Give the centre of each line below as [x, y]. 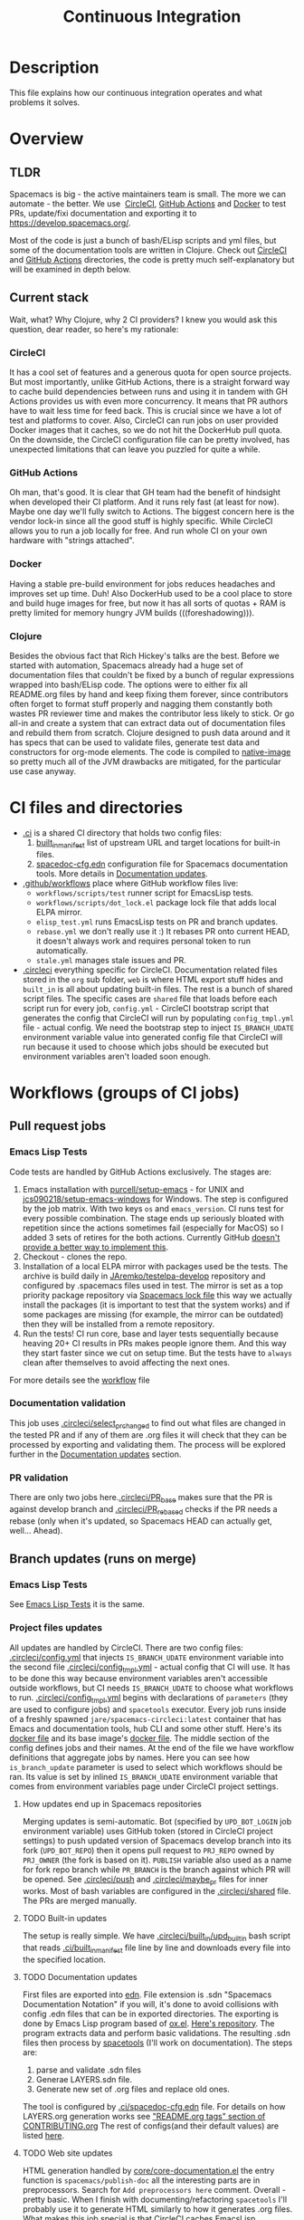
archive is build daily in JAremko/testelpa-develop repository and [144, 1276]
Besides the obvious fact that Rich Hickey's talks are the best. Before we [145, 655]
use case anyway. [43, 770]
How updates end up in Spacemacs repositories [112, 1804]
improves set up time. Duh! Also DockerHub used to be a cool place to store [151, 593]
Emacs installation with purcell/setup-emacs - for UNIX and [133, 1189]
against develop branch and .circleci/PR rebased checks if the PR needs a [143, 1510]
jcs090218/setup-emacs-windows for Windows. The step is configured [155, 1199]
